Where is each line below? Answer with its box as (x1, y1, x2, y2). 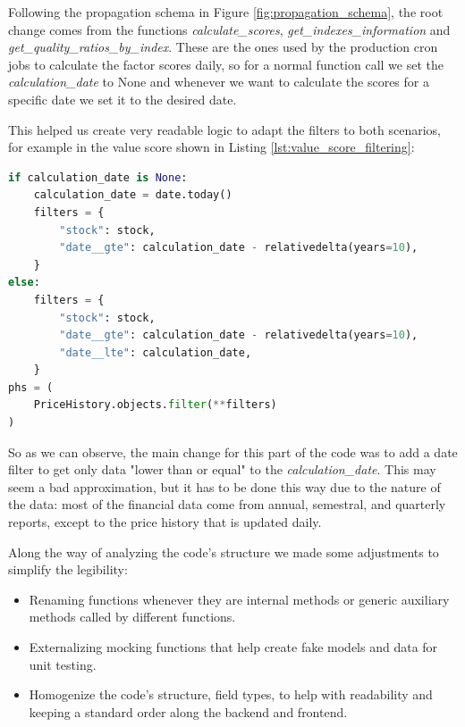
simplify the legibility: (8, 560, 128, 579)
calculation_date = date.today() (33, 188, 232, 202)
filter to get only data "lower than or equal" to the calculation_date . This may (8, 460, 436, 479)
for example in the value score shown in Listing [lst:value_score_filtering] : (8, 138, 415, 156)
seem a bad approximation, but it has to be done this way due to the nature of (8, 477, 441, 496)
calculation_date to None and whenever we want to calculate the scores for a (8, 72, 429, 91)
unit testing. (29, 655, 97, 673)
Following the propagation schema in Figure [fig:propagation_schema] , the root (8, 3, 444, 21)
